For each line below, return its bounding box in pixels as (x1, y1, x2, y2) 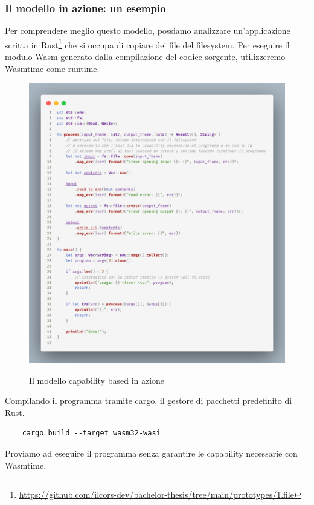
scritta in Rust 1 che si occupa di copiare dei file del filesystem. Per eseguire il (5, 36, 290, 51)
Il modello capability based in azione (29, 374, 165, 386)
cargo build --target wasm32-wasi (22, 429, 161, 438)
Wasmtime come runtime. (5, 62, 100, 74)
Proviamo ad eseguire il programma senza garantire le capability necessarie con (5, 447, 298, 460)
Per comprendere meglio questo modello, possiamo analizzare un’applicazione (5, 24, 290, 37)
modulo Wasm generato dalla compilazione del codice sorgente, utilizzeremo (5, 50, 286, 63)
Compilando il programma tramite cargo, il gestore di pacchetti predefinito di (5, 394, 292, 407)
